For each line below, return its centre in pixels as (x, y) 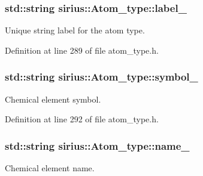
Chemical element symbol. (53, 99)
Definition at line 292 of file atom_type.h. (82, 119)
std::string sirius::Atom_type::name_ (97, 145)
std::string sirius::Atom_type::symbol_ (101, 77)
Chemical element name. (50, 168)
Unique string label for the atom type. (75, 30)
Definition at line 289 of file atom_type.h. (82, 50)
